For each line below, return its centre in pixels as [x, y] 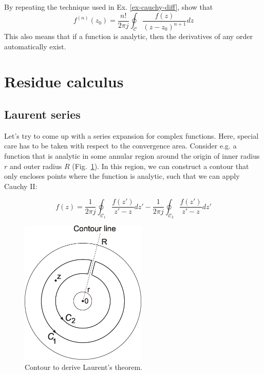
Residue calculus [64, 81]
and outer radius [36, 166]
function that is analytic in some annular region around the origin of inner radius [132, 155]
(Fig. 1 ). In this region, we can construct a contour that [161, 166]
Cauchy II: [21, 186]
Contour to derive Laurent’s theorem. [84, 367]
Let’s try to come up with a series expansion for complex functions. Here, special [131, 135]
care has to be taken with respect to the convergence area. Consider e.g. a [120, 146]
